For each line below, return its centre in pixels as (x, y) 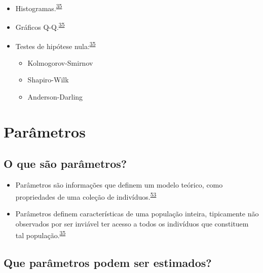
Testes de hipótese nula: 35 (55, 45)
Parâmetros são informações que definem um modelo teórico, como (119, 185)
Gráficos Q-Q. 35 (40, 26)
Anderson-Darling (55, 96)
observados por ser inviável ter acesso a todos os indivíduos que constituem (132, 223)
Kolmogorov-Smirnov (60, 62)
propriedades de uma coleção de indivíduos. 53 (86, 196)
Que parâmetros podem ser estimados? (108, 262)
